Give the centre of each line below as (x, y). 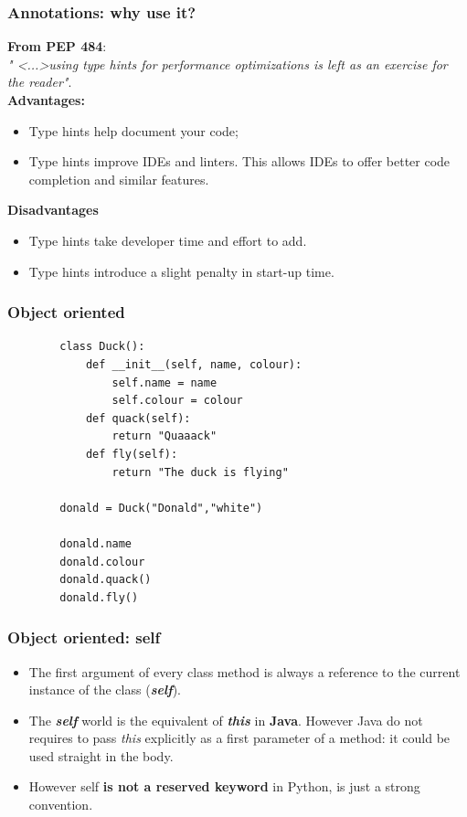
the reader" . (40, 82)
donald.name (96, 543)
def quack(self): (138, 418)
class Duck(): (102, 347)
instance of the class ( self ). (105, 690)
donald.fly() (99, 597)
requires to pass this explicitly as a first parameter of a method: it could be (239, 738)
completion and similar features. (119, 179)
